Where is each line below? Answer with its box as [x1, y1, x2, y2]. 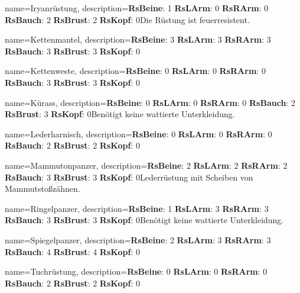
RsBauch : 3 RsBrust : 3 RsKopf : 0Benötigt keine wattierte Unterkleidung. [5, 214, 284, 226]
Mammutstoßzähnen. [5, 182, 80, 195]
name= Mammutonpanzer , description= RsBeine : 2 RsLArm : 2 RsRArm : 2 [5, 159, 288, 171]
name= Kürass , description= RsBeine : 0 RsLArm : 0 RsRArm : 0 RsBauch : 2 [5, 96, 295, 108]
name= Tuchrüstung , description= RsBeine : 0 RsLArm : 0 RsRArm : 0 [5, 265, 268, 278]
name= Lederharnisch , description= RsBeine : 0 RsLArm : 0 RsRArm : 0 [5, 127, 272, 140]
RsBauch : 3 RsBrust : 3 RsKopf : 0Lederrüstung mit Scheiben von [5, 170, 253, 183]
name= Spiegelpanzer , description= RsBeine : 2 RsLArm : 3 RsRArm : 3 [5, 233, 271, 246]
